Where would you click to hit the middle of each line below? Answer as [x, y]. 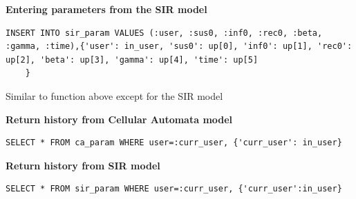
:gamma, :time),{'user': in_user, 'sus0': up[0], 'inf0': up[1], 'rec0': [179, 46]
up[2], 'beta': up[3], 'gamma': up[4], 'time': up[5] [132, 60]
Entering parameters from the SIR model [106, 9]
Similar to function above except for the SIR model [114, 95]
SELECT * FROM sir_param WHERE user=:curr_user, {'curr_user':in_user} [174, 189]
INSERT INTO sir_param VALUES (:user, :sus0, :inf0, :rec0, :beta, [164, 33]
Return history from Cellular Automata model [119, 119]
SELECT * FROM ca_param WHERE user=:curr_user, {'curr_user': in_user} [174, 143]
